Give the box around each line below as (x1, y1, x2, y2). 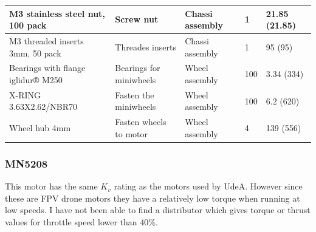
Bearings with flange (9, 61, 86, 74)
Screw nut (115, 13, 159, 26)
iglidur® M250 (9, 73, 63, 86)
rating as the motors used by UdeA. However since (114, 180, 303, 193)
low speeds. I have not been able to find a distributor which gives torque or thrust (5, 203, 311, 216)
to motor (115, 127, 148, 140)
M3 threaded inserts (9, 34, 84, 47)
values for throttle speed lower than (5, 215, 137, 228)
